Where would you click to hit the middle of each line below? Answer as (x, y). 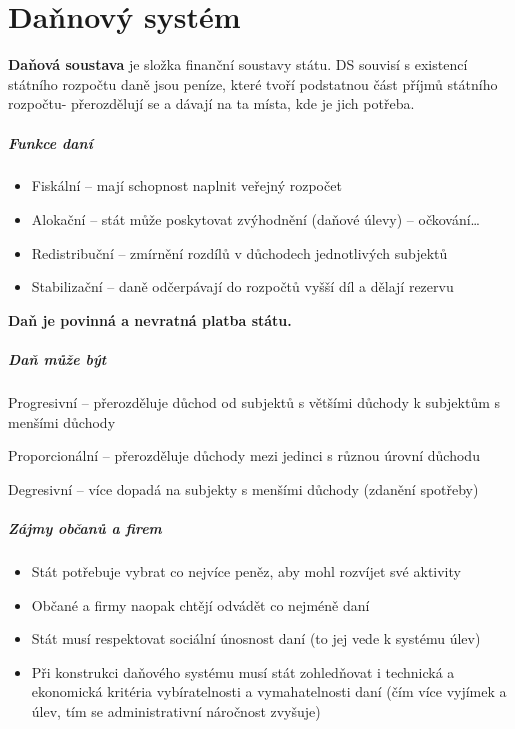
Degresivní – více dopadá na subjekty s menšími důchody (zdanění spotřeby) (243, 488)
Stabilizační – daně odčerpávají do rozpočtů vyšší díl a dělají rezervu (242, 286)
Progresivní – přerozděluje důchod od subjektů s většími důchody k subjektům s (254, 402)
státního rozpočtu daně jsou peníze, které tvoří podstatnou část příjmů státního (253, 83)
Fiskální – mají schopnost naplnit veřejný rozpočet (186, 185)
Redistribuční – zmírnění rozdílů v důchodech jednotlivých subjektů (239, 252)
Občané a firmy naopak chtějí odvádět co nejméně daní (200, 604)
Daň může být (57, 359)
